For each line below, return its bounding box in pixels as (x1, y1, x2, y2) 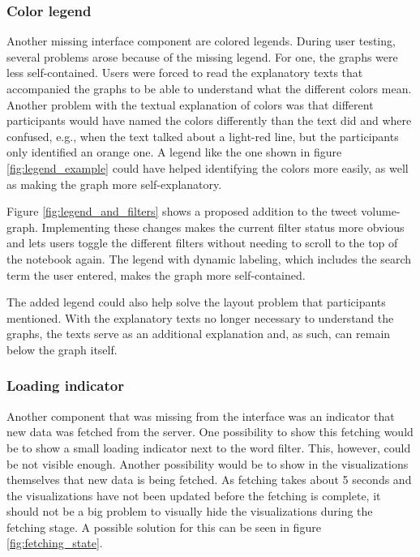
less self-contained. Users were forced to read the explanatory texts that (6, 64, 363, 81)
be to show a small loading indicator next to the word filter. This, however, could (6, 439, 411, 456)
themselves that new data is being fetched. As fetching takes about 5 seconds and (6, 471, 412, 488)
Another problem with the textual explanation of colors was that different (6, 96, 374, 113)
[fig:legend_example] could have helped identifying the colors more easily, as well (6, 159, 409, 176)
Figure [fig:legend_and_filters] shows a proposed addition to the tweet (6, 203, 358, 220)
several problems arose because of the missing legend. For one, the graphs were (6, 48, 398, 65)
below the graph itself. (6, 341, 118, 358)
